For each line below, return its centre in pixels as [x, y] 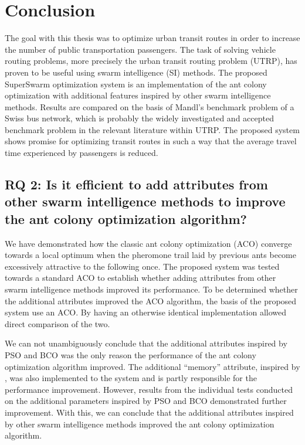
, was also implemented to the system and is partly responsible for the [131, 378]
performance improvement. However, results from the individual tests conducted [149, 389]
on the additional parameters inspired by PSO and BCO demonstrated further [146, 401]
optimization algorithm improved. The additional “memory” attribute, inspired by [152, 366]
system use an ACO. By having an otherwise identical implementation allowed [146, 312]
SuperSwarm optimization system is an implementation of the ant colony [136, 84]
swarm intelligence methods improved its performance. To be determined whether [151, 289]
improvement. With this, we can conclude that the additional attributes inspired [149, 412]
